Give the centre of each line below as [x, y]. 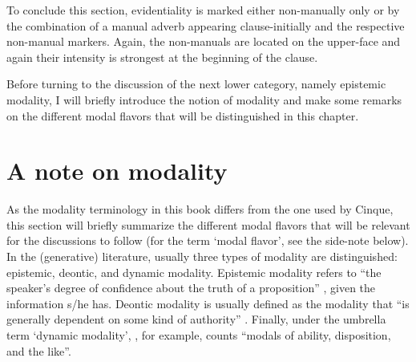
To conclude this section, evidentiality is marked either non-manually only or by [203, 10]
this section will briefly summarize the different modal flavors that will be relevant [208, 224]
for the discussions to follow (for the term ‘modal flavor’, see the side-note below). [208, 240]
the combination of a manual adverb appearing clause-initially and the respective [206, 25]
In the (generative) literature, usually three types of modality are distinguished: [202, 256]
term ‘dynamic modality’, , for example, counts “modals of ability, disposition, [199, 335]
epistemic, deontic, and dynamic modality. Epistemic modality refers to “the [194, 272]
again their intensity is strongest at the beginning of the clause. [162, 57]
